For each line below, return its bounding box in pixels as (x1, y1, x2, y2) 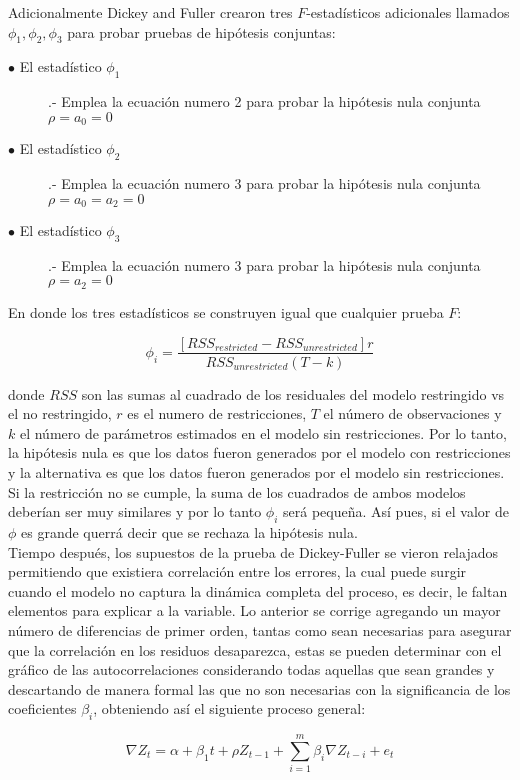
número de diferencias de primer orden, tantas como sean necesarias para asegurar (8, 619, 512, 640)
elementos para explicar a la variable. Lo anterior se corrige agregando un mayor (8, 600, 501, 621)
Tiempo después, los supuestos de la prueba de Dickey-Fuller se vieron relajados (8, 541, 498, 562)
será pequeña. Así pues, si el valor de (283, 501, 509, 522)
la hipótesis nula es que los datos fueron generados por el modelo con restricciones (8, 442, 511, 463)
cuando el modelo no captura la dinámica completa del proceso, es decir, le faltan (8, 580, 508, 601)
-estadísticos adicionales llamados (306, 2, 510, 22)
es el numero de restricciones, (127, 403, 307, 424)
